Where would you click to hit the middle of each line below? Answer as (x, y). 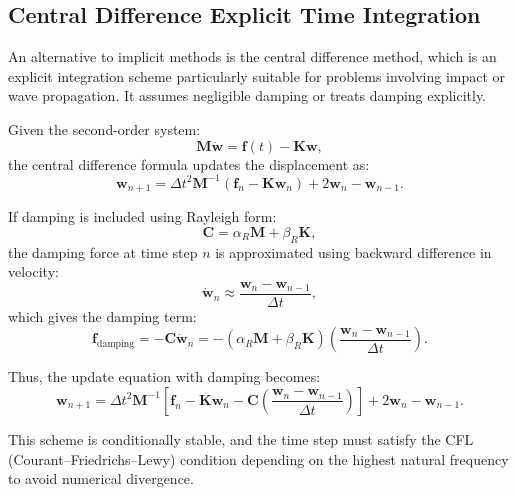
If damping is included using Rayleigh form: (142, 216)
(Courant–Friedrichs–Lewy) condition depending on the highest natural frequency (258, 458)
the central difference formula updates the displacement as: (189, 163)
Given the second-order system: (104, 128)
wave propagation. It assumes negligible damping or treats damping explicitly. (247, 95)
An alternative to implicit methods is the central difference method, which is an (252, 56)
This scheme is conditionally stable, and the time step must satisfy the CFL (241, 438)
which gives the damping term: (102, 315)
